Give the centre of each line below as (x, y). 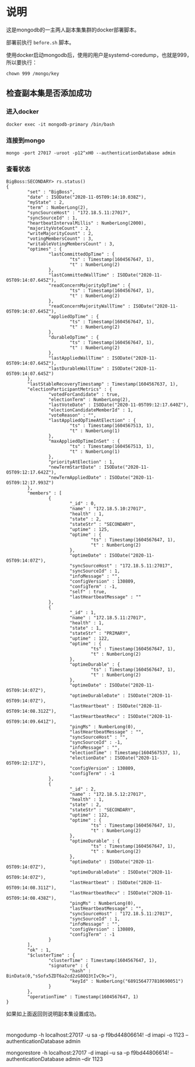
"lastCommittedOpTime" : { (82, 255)
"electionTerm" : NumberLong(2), (90, 400)
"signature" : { (68, 966)
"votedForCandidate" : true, (84, 395)
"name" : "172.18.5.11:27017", (108, 618)
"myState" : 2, (46, 202)
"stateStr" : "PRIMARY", (100, 633)
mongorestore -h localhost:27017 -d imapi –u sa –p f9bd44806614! (88, 1053)
